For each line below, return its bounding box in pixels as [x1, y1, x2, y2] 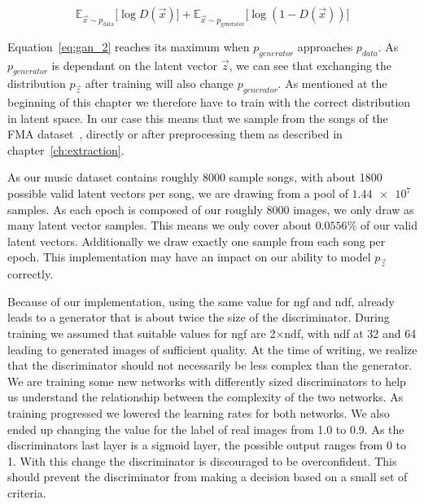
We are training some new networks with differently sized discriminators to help [7, 372, 406, 389]
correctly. [7, 265, 54, 283]
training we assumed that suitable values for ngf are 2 [7, 325, 276, 342]
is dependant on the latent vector [51, 56, 218, 73]
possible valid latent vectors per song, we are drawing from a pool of [7, 185, 348, 202]
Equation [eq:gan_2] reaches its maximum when [7, 37, 250, 55]
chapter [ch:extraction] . [7, 141, 125, 158]
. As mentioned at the [278, 75, 387, 92]
